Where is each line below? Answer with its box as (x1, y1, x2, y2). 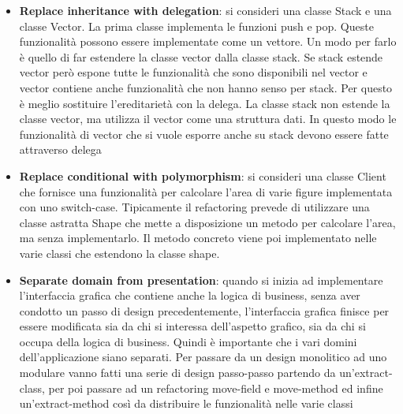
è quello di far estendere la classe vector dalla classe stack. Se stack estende (19, 48, 383, 65)
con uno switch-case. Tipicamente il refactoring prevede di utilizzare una (19, 199, 370, 215)
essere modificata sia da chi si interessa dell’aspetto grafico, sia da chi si (19, 318, 366, 334)
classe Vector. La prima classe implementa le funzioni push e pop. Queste (19, 17, 374, 34)
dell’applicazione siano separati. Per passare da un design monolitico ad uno (19, 349, 387, 365)
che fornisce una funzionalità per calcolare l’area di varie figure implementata (19, 183, 393, 200)
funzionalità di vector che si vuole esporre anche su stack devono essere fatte (19, 125, 389, 142)
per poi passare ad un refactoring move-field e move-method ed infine (48, 379, 383, 396)
